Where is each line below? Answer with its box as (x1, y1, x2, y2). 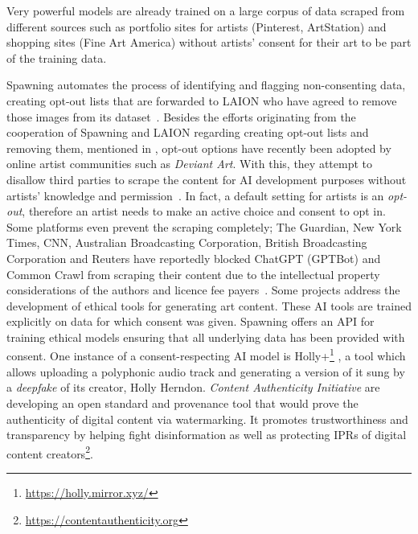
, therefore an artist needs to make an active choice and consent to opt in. (22, 203, 386, 220)
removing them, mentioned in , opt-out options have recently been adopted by (6, 139, 391, 156)
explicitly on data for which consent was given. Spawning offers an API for (6, 313, 375, 330)
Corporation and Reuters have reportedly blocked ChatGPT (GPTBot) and (6, 249, 381, 266)
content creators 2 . (6, 442, 93, 462)
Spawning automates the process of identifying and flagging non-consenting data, (6, 76, 406, 93)
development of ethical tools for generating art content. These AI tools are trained (6, 297, 412, 314)
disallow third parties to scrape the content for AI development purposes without (6, 170, 407, 187)
